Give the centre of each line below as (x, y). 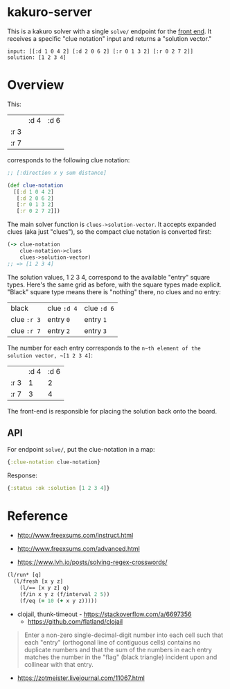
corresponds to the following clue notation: (69, 160)
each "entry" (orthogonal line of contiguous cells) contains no (112, 642)
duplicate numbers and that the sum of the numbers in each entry (118, 649)
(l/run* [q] (24, 575)
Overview (36, 85)
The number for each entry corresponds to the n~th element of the (104, 348)
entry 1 (96, 319)
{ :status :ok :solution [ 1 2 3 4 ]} (59, 488)
